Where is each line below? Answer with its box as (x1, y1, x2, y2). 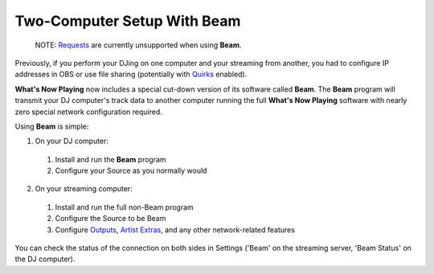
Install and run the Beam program (55, 154, 166, 164)
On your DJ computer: (35, 137, 108, 146)
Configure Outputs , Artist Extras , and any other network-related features (55, 225, 295, 235)
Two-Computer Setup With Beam (14, 12, 241, 30)
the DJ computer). (14, 254, 76, 264)
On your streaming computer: (35, 184, 133, 194)
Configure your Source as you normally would (55, 166, 207, 176)
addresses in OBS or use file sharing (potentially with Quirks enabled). (14, 69, 248, 80)
